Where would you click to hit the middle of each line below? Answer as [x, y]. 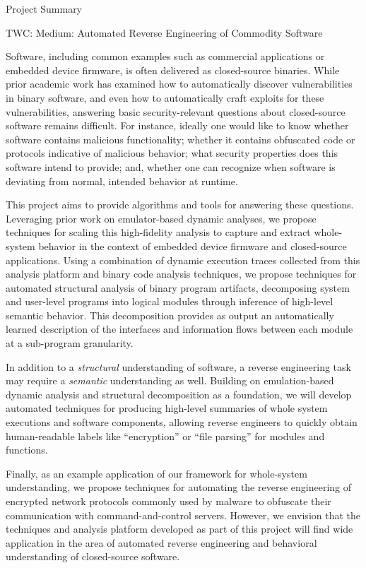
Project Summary [44, 8]
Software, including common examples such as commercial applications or [165, 56]
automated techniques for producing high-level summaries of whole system [167, 408]
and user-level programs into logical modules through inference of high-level [170, 301]
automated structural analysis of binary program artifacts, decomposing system [178, 287]
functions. [27, 450]
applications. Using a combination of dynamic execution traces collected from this [183, 260]
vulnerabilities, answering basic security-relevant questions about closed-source [176, 111]
